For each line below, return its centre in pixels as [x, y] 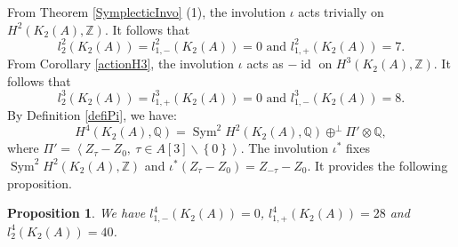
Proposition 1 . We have [76, 213]
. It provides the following [378, 165]
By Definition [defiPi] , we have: [92, 115]
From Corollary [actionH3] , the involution [121, 64]
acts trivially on [341, 12]
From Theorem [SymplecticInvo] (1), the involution [146, 12]
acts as [265, 64]
